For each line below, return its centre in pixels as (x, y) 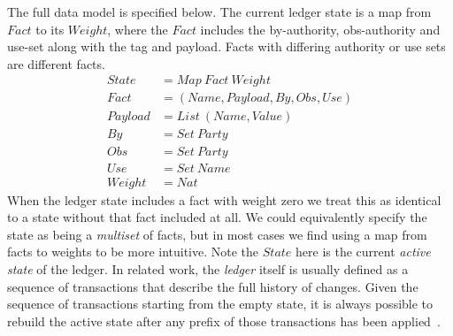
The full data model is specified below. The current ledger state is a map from (219, 11)
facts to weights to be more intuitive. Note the (133, 252)
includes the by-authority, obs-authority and (320, 29)
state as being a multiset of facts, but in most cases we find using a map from (217, 234)
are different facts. (56, 63)
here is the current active (363, 252)
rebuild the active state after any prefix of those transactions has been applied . (224, 321)
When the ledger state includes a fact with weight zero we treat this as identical (224, 199)
